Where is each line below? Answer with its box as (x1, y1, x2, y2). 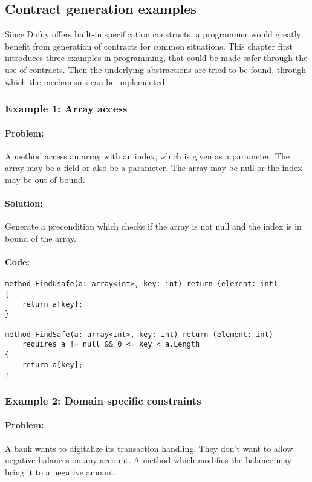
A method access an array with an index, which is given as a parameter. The (5, 149, 290, 162)
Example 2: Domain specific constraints (5, 393, 201, 408)
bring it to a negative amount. (5, 465, 117, 478)
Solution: (5, 197, 43, 210)
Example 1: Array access (5, 101, 128, 116)
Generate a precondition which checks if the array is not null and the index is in (5, 220, 302, 233)
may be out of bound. (5, 173, 85, 185)
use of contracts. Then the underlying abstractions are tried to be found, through (5, 63, 306, 76)
